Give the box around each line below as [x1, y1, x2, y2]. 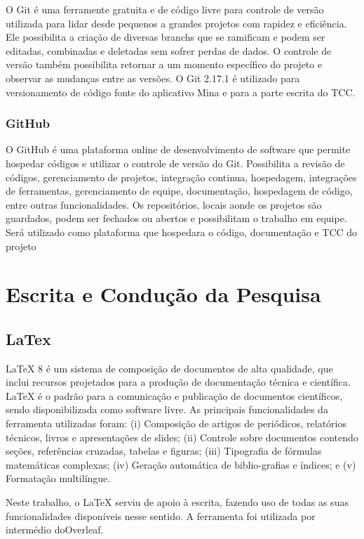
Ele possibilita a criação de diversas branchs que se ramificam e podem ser [6, 30, 325, 44]
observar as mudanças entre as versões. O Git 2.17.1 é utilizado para [6, 70, 300, 85]
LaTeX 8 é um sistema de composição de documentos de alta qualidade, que [6, 361, 333, 375]
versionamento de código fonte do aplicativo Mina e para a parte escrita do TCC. [6, 84, 356, 99]
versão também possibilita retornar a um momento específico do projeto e [6, 57, 323, 72]
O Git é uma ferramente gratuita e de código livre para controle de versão [6, 2, 324, 16]
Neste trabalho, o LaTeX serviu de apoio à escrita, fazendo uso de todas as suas [6, 495, 349, 509]
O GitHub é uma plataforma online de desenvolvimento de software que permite [6, 142, 351, 157]
